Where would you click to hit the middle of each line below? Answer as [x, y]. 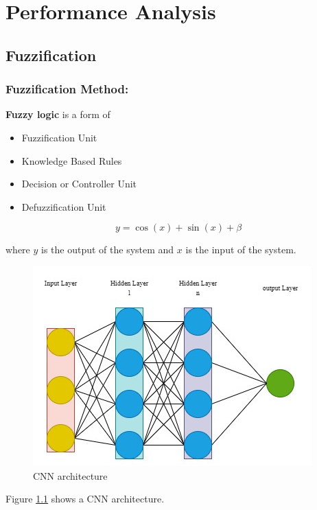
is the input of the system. [241, 250]
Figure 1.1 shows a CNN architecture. [85, 499]
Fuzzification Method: [67, 89]
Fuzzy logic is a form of [58, 114]
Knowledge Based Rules [72, 160]
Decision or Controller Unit [79, 184]
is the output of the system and [108, 250]
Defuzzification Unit [64, 206]
